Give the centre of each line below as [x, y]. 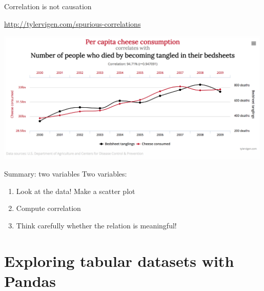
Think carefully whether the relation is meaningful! [96, 225]
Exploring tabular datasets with [119, 260]
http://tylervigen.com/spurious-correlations [73, 23]
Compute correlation [48, 208]
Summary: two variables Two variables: [66, 173]
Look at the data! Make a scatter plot [76, 191]
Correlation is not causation [48, 6]
